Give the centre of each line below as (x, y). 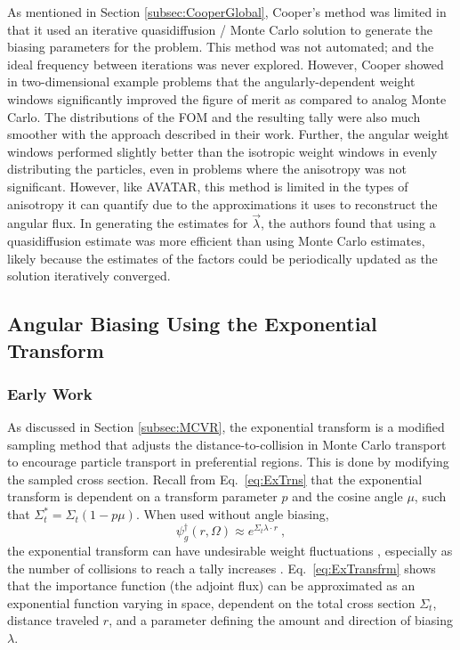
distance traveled (53, 620)
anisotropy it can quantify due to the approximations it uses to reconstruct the (222, 203)
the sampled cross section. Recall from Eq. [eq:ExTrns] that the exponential (215, 479)
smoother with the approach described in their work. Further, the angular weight (228, 134)
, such (430, 496)
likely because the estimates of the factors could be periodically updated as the (222, 258)
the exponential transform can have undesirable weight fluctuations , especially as (230, 550)
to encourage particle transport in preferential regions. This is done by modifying (228, 462)
